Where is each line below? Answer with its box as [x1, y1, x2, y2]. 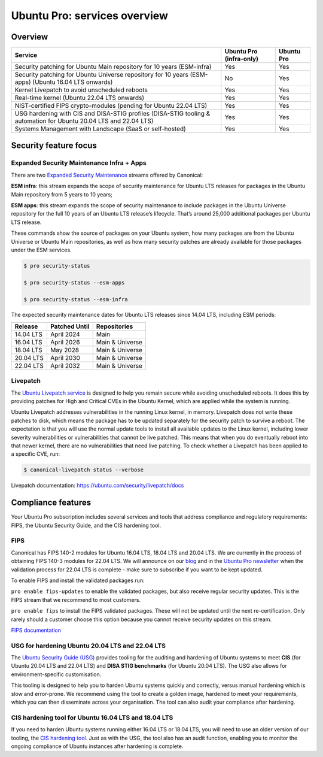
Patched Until [50, 322, 90, 331]
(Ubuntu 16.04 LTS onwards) [32, 78, 113, 86]
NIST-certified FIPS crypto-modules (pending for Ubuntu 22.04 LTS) [14, 102, 208, 110]
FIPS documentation [11, 626, 61, 634]
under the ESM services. [11, 246, 72, 253]
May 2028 [50, 346, 80, 354]
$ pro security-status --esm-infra [23, 296, 128, 302]
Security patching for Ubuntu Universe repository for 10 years [14, 71, 188, 79]
